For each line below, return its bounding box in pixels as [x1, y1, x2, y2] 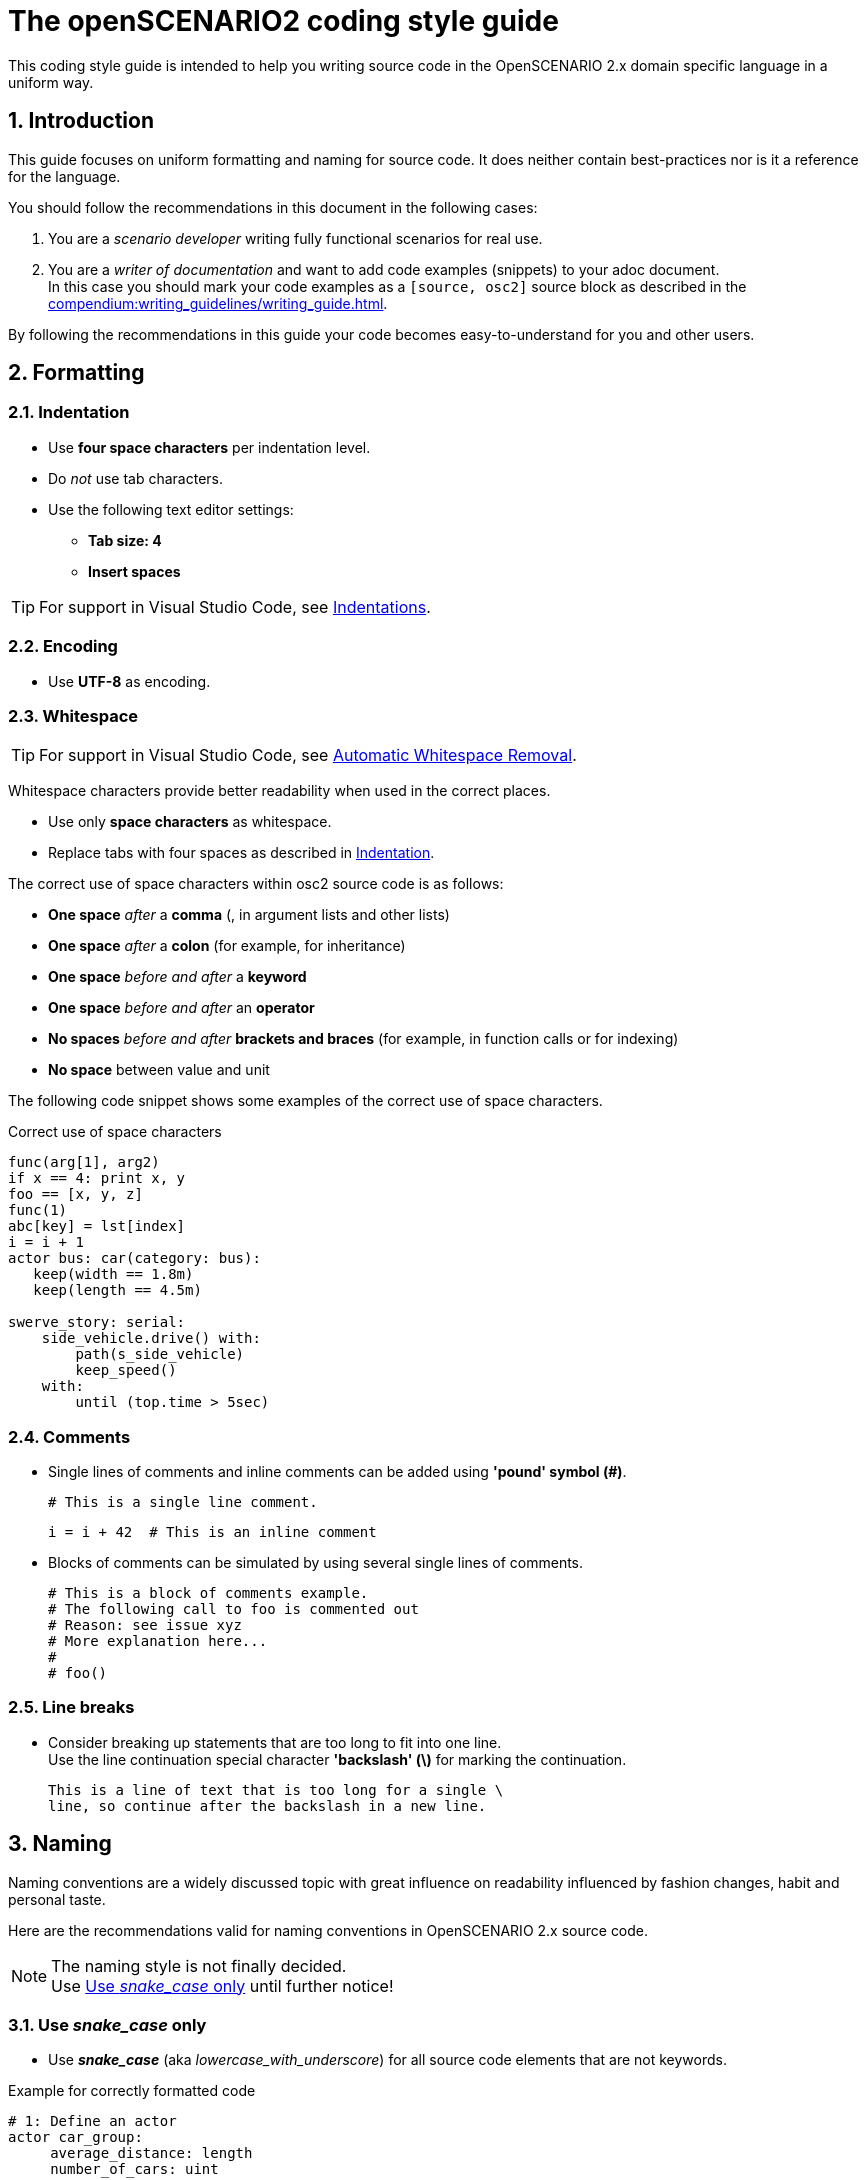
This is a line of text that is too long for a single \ [48, 1781, 504, 1798]
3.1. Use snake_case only [8, 2015, 207, 2036]
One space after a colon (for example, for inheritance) [48, 937, 406, 955]
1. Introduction [8, 108, 154, 134]
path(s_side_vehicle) [75, 1346, 245, 1363]
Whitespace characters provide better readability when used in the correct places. [8, 782, 551, 800]
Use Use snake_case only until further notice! [51, 1975, 394, 1996]
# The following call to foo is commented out [48, 1601, 419, 1618]
